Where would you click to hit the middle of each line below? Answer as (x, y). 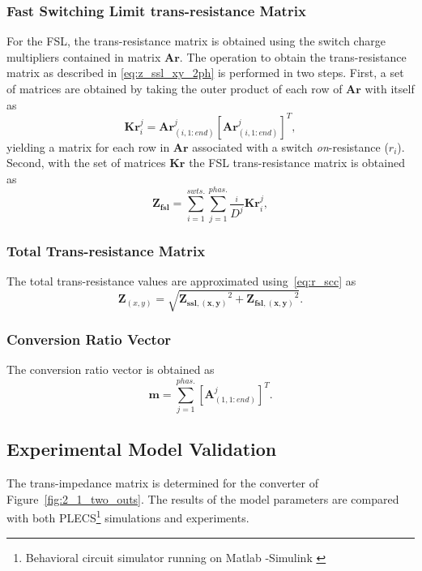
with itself (390, 88)
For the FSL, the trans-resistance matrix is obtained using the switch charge (196, 41)
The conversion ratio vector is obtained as (111, 369)
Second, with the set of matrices (86, 163)
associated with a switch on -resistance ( (290, 146)
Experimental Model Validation (142, 449)
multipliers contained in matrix (84, 56)
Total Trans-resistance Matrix (106, 250)
